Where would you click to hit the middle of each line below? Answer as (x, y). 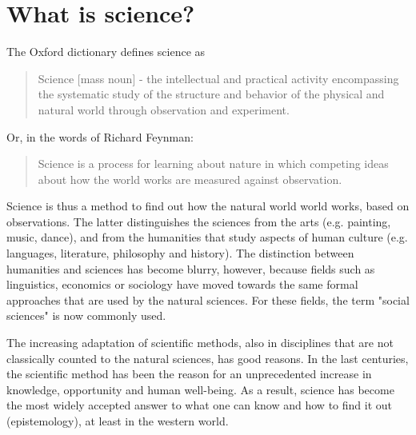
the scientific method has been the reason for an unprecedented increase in (189, 374)
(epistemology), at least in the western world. (118, 421)
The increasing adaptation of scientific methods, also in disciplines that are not (200, 343)
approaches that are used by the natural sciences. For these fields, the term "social (208, 299)
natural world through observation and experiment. (164, 109)
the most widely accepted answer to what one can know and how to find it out (199, 405)
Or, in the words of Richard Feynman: (100, 136)
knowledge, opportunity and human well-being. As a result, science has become (200, 389)
